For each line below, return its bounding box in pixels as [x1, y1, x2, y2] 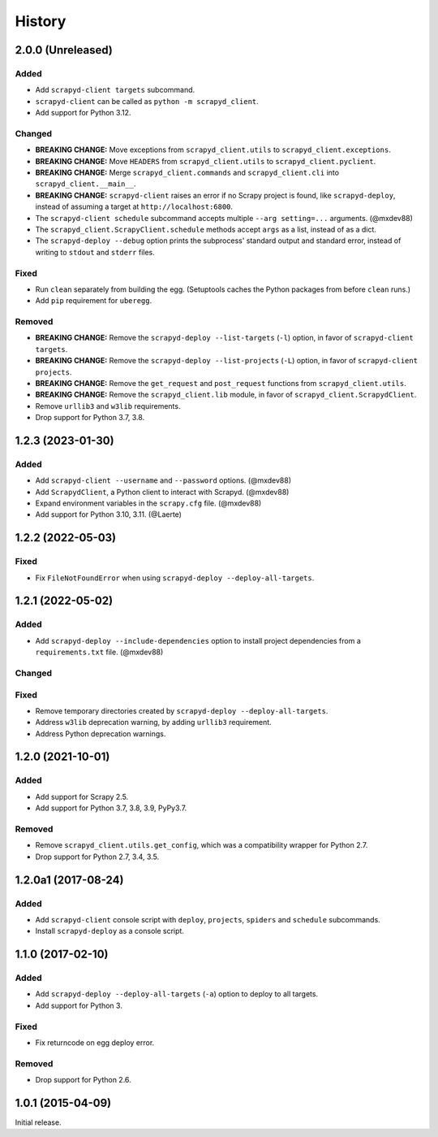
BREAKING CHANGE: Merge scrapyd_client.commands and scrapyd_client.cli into [35, 167, 340, 178]
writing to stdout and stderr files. [35, 247, 156, 257]
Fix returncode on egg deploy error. [35, 1037, 155, 1048]
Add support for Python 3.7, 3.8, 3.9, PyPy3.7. [35, 803, 187, 813]
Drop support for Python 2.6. [35, 1075, 131, 1085]
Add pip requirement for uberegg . [35, 296, 152, 306]
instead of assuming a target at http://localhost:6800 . [35, 202, 234, 211]
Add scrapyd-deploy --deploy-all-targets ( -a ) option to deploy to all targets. [35, 989, 319, 999]
